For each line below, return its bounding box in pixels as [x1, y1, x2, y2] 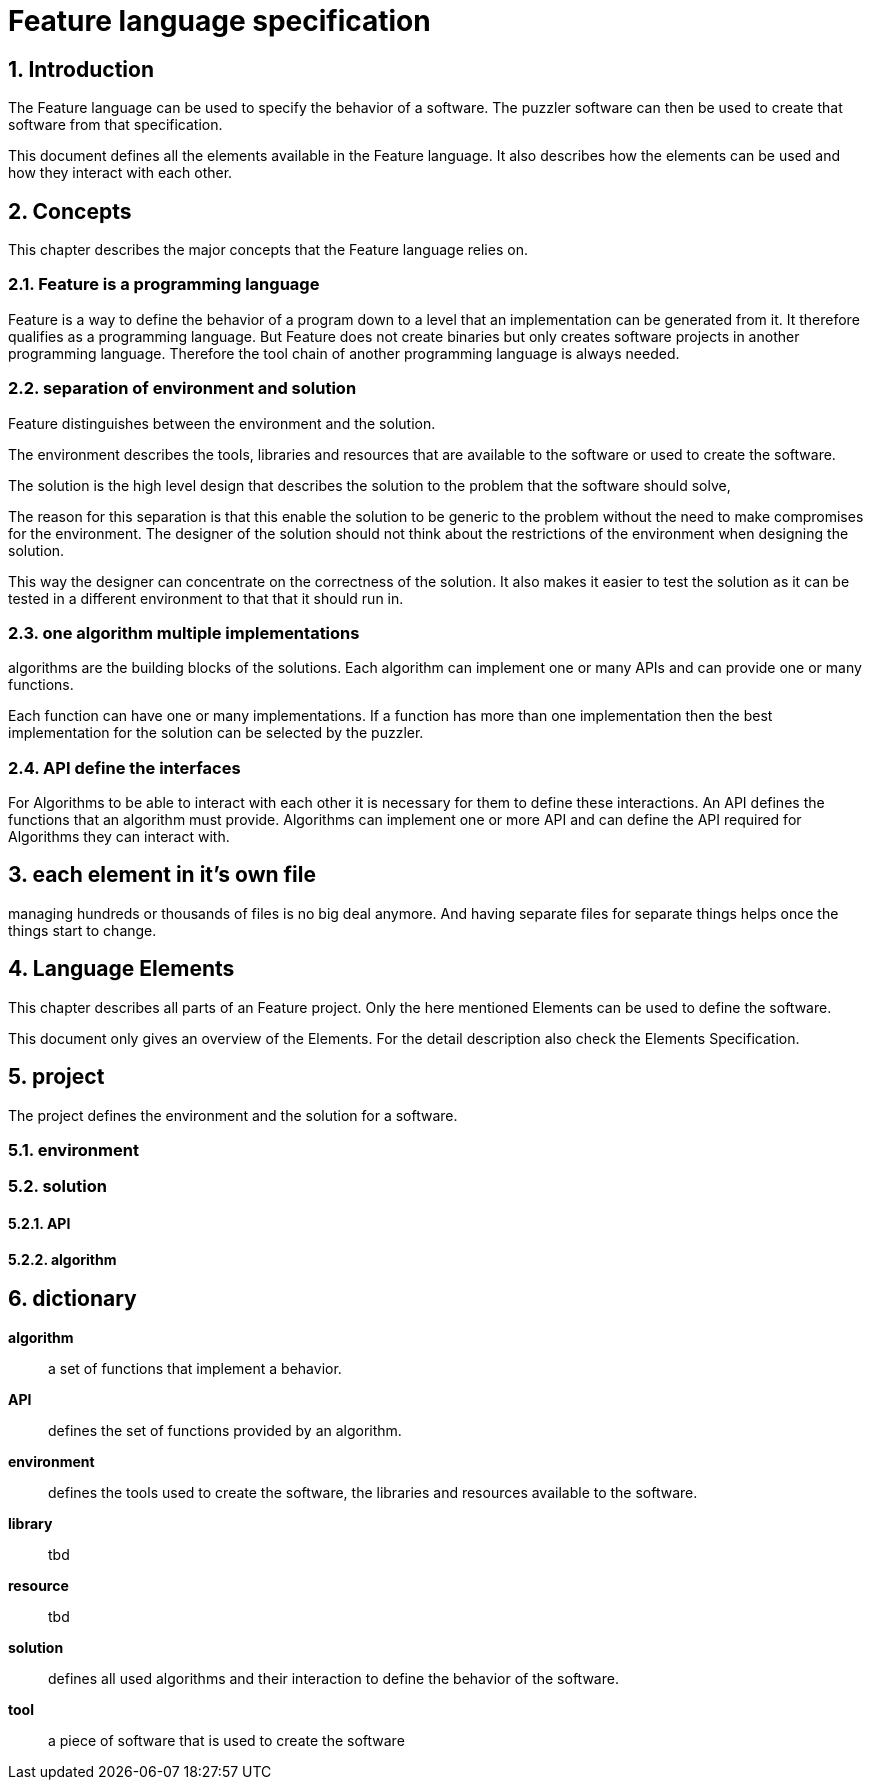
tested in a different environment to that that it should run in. [8, 589, 404, 607]
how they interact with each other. [8, 164, 233, 182]
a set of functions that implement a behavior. [48, 1359, 342, 1377]
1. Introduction [8, 56, 154, 82]
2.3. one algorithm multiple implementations [8, 622, 360, 643]
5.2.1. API [8, 1214, 71, 1232]
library [8, 1514, 53, 1532]
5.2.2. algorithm [8, 1250, 117, 1268]
